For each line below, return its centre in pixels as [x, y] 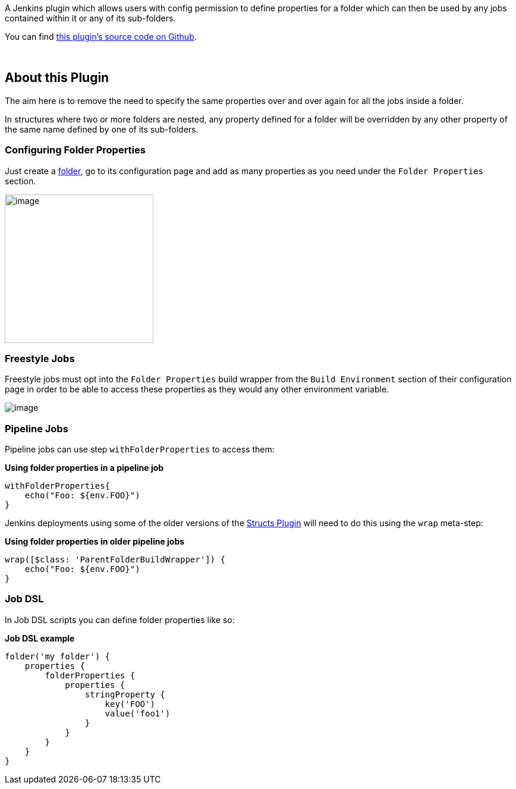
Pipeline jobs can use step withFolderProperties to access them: [140, 449]
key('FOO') [130, 704]
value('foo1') [138, 713]
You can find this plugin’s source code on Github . [101, 37]
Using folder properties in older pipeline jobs [95, 542]
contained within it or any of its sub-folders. [90, 18]
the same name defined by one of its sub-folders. [102, 129]
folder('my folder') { [58, 656]
